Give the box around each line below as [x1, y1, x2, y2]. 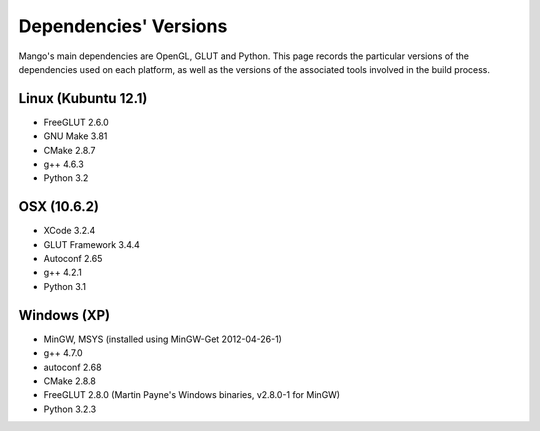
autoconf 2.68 [43, 361, 102, 373]
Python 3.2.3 [43, 403, 97, 415]
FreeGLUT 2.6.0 [43, 116, 109, 128]
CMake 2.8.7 [43, 144, 96, 156]
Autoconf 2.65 [43, 253, 103, 265]
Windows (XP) [18, 306, 110, 324]
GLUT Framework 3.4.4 [43, 238, 140, 250]
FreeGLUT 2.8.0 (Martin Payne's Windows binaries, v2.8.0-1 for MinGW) [43, 389, 340, 401]
